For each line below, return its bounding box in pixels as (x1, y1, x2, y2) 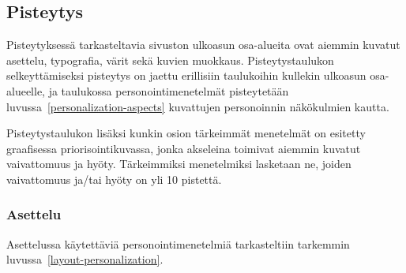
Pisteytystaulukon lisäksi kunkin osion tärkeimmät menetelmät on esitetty (6, 125, 366, 141)
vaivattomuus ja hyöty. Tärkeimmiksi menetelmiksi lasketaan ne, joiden (6, 155, 351, 172)
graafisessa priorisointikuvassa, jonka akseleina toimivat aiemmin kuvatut (6, 140, 361, 156)
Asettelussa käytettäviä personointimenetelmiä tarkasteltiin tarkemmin (6, 235, 350, 252)
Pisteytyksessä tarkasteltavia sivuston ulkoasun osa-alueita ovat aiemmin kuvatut (6, 36, 400, 53)
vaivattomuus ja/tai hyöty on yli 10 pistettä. (6, 170, 222, 187)
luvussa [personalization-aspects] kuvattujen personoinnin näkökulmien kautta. (6, 98, 389, 114)
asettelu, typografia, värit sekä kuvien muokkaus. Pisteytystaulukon (6, 51, 334, 68)
